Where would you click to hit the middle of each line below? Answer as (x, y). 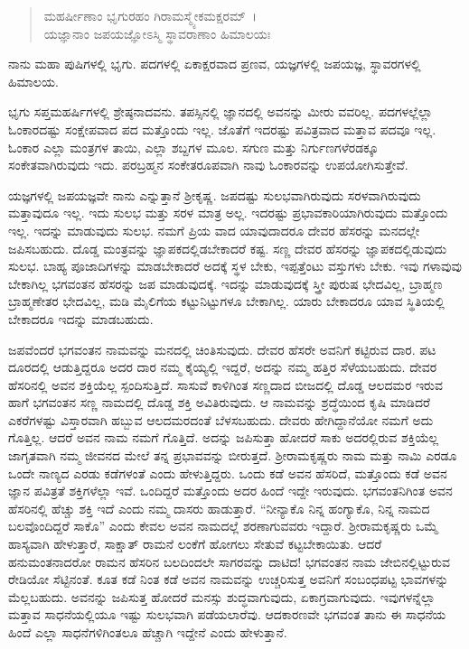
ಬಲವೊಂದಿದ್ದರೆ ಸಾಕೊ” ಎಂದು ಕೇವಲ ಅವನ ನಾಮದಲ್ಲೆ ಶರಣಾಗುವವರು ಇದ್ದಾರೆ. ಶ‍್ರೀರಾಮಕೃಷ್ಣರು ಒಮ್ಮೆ (223, 526)
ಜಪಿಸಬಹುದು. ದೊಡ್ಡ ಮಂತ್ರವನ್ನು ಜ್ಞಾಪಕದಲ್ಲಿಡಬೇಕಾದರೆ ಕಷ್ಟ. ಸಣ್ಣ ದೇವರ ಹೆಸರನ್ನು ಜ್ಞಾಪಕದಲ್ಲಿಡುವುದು (228, 248)
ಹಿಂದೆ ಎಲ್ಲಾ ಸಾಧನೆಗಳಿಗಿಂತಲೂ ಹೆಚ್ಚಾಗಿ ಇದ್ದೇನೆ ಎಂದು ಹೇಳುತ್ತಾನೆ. (148, 632)
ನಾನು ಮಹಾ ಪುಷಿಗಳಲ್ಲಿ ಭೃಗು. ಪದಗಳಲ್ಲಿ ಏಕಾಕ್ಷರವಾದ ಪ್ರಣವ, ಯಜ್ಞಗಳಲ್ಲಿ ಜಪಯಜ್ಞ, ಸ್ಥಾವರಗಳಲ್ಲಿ (215, 64)
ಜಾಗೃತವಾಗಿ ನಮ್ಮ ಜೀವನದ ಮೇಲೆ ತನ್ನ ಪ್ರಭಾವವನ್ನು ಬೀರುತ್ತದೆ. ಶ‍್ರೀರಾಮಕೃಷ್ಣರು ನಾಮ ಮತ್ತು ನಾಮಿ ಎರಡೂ (233, 455)
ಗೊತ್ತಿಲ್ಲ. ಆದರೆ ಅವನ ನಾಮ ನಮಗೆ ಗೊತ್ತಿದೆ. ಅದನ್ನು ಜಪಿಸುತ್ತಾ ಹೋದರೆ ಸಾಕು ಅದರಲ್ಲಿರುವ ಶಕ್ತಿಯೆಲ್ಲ (224, 437)
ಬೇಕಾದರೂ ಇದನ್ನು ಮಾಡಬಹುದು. (81, 318)
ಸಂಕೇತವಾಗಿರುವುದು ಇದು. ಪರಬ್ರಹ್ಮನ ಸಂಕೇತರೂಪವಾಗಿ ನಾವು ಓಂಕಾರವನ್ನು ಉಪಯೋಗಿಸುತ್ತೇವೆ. (208, 165)
